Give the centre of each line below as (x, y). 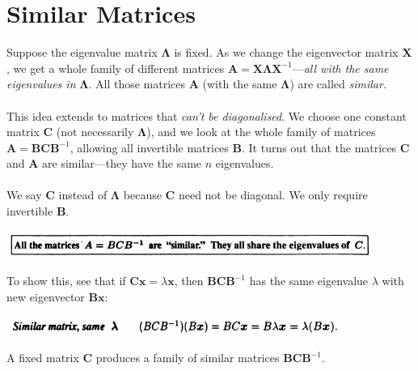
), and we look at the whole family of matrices (261, 132)
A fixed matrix (43, 358)
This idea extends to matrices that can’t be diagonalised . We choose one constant (207, 115)
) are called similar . (338, 84)
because (142, 195)
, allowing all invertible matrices (149, 147)
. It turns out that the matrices (319, 147)
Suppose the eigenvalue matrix (82, 52)
